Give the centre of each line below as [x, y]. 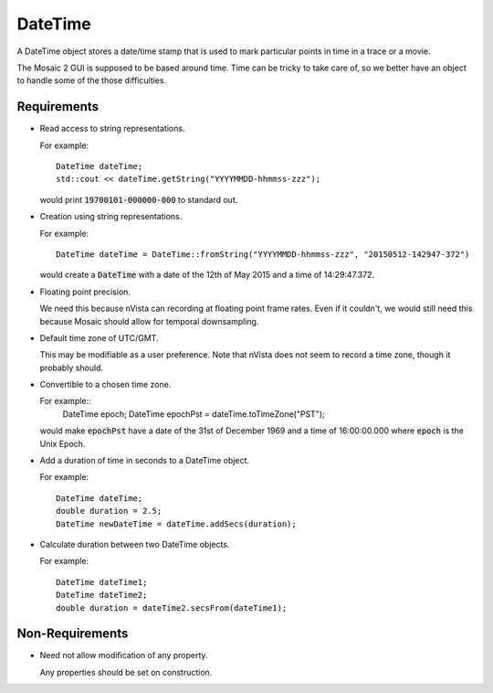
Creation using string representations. [111, 217]
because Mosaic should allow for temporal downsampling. [149, 321]
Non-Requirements [73, 634]
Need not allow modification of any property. [124, 656]
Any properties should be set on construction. [126, 672]
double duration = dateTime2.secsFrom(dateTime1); [172, 608]
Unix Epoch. [63, 443]
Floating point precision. [85, 292]
